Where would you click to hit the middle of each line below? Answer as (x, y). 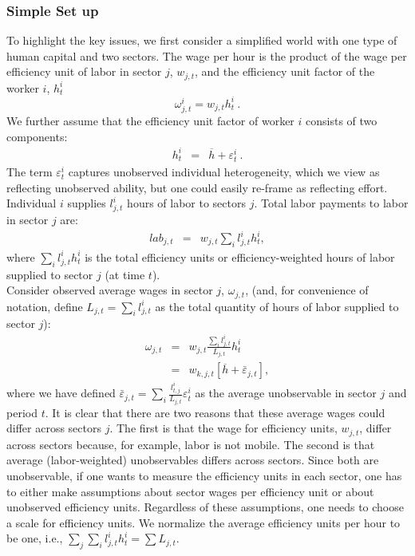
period (22, 412)
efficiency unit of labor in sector (84, 71)
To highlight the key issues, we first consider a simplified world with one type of (202, 40)
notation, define (45, 306)
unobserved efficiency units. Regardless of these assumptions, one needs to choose (205, 507)
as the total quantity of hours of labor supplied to (277, 306)
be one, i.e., (35, 538)
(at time (125, 274)
